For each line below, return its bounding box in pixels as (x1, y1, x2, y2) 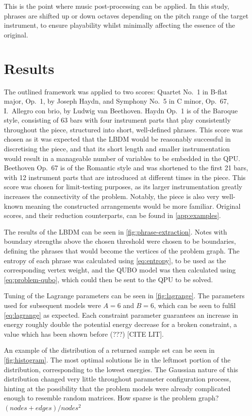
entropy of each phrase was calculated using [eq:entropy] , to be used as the (4, 255, 226, 265)
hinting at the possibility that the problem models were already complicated (4, 383, 231, 393)
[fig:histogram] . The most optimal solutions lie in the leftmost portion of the (4, 354, 231, 364)
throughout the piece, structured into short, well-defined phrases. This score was (4, 124, 243, 134)
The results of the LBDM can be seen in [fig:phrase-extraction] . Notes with (4, 226, 227, 236)
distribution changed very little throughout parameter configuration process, (4, 374, 231, 384)
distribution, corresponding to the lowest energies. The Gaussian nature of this (4, 364, 238, 374)
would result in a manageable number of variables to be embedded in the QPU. (4, 153, 240, 163)
